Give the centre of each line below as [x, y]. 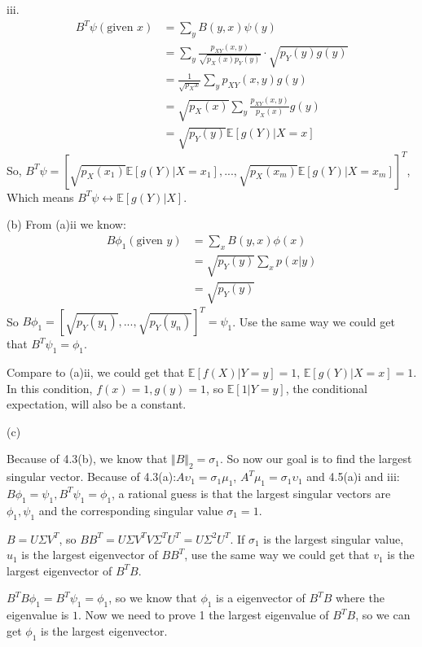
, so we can [383, 615]
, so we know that [153, 598]
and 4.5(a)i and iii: [353, 477]
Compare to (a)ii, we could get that [96, 372]
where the [360, 598]
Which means [40, 197]
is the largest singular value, [334, 538]
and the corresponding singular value [131, 510]
